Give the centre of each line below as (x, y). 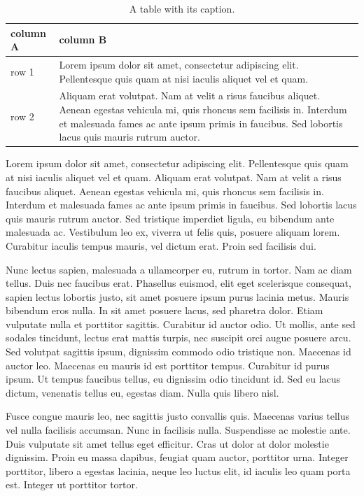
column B (83, 40)
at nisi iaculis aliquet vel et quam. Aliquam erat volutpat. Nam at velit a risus (174, 177)
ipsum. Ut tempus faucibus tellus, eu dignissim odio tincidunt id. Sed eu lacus (173, 379)
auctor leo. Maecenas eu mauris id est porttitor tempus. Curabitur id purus (168, 365)
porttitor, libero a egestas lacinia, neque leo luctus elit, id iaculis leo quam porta (178, 470)
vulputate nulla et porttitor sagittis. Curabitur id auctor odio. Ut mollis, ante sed (181, 324)
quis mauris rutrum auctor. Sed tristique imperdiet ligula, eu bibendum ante (170, 218)
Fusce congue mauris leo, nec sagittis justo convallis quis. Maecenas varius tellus (177, 416)
